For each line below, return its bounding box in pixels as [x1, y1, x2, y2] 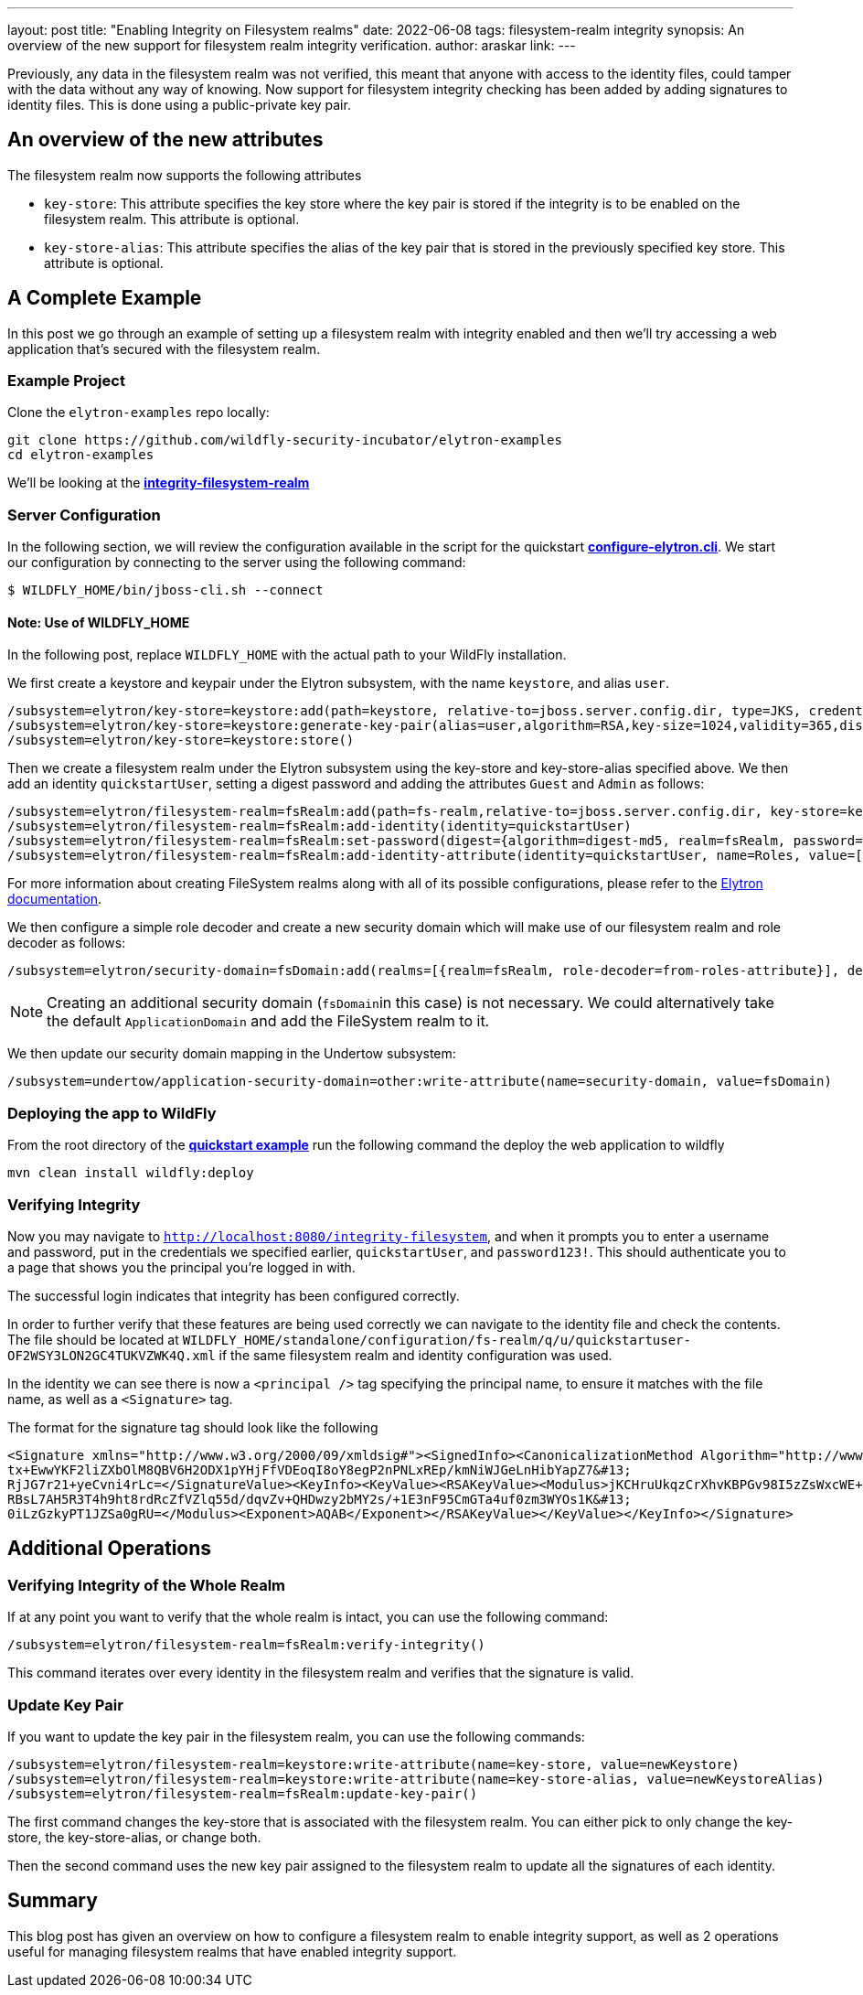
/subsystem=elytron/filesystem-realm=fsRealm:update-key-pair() [7, 1786, 478, 1801]
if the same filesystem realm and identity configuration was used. [218, 1346, 613, 1363]
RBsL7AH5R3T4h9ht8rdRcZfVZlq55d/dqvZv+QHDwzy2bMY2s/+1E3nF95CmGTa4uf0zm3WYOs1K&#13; [7, 1491, 632, 1507]
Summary [7, 1889, 98, 1913]
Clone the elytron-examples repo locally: [7, 404, 270, 421]
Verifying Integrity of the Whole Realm [7, 1575, 286, 1594]
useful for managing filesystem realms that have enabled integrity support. [7, 1943, 457, 1959]
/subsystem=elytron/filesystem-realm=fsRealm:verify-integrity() [7, 1637, 485, 1653]
